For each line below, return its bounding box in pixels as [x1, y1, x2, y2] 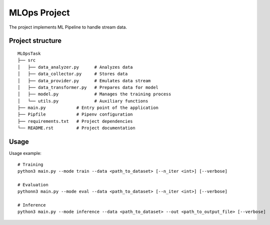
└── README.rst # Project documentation [17, 125, 135, 131]
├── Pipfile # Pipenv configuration [17, 112, 133, 117]
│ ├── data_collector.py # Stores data [17, 71, 128, 77]
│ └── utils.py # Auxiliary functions [17, 98, 148, 104]
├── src [17, 58, 36, 63]
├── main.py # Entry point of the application [17, 105, 159, 111]
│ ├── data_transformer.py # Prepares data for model [17, 85, 159, 90]
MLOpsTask [17, 51, 41, 56]
